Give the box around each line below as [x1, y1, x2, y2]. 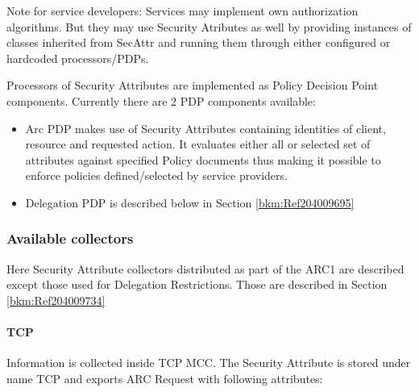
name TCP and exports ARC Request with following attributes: [6, 369, 323, 386]
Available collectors [6, 228, 134, 248]
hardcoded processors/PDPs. [6, 49, 149, 66]
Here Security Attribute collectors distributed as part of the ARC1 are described [6, 260, 404, 277]
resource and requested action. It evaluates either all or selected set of [25, 136, 371, 152]
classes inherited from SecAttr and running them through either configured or [6, 34, 391, 51]
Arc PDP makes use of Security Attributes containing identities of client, [25, 119, 386, 136]
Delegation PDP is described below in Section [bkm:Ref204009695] [25, 194, 355, 211]
